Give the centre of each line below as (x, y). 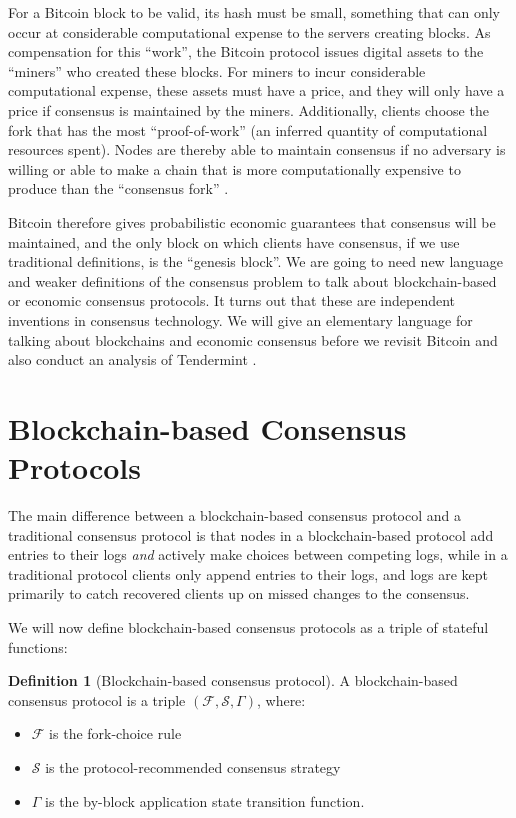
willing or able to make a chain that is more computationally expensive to (234, 168)
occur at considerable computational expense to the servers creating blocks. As (249, 31)
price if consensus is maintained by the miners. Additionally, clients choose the (248, 109)
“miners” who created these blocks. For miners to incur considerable (217, 70)
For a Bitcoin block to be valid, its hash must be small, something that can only (254, 12)
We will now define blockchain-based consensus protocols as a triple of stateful (248, 626)
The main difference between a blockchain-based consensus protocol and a (235, 515)
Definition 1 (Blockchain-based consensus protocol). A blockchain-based (233, 680)
